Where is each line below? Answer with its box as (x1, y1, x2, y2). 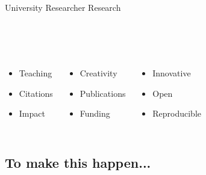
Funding (80, 107, 110, 120)
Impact (19, 107, 45, 120)
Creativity (80, 67, 117, 79)
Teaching (19, 67, 52, 79)
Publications (80, 87, 126, 99)
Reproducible (152, 107, 201, 120)
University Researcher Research (5, 1, 121, 13)
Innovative (152, 67, 191, 79)
